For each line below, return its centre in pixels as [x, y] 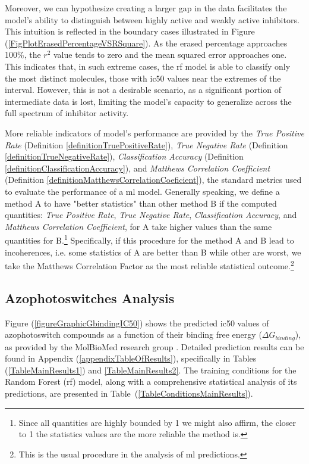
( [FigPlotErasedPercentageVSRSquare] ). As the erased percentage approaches [146, 43]
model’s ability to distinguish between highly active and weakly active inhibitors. [152, 19]
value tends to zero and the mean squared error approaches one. [170, 55]
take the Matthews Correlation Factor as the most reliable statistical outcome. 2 [149, 265]
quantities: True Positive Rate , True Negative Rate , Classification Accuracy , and [151, 215]
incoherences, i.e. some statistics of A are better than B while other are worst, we [153, 252]
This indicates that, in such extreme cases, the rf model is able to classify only [148, 66]
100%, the [23, 55]
